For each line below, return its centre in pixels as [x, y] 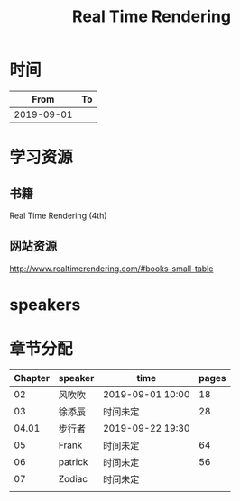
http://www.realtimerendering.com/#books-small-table [111, 269]
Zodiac [73, 478]
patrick [73, 461]
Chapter [32, 378]
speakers [45, 305]
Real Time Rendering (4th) [58, 215]
